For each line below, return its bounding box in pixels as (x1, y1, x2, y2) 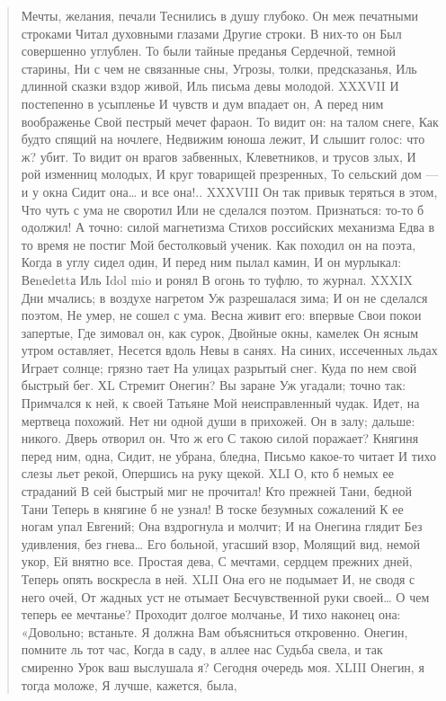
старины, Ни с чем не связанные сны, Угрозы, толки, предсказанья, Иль (21, 58, 417, 77)
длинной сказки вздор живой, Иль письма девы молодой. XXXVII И (21, 76, 399, 95)
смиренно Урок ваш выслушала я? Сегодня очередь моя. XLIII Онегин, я (21, 657, 424, 676)
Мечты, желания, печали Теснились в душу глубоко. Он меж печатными (21, 6, 419, 24)
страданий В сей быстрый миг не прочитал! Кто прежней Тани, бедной (21, 482, 412, 501)
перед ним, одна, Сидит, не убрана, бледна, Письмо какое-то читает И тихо (21, 446, 436, 465)
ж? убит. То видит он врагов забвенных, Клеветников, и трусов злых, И (21, 146, 416, 165)
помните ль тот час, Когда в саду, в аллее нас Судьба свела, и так (21, 640, 383, 659)
